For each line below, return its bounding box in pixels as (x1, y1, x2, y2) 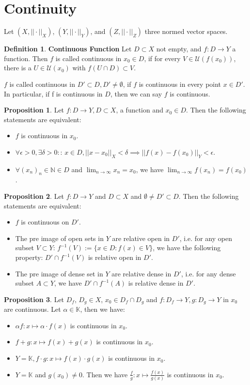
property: (15, 252, 43, 262)
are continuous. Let (4, 304, 61, 314)
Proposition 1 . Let (4, 105, 64, 115)
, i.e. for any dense (181, 268, 236, 278)
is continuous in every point (139, 79, 221, 89)
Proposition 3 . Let (4, 294, 64, 304)
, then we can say (110, 88, 162, 98)
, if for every (144, 53, 181, 63)
